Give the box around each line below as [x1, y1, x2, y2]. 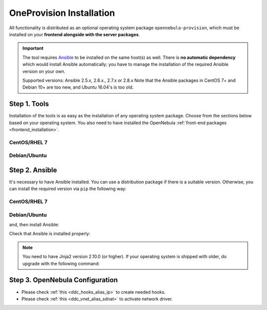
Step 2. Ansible [9, 166, 57, 174]
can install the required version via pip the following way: [9, 186, 127, 192]
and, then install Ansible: [9, 222, 59, 228]
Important [22, 45, 44, 52]
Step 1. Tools [9, 100, 49, 108]
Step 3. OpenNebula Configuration [9, 276, 118, 284]
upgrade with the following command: [22, 260, 100, 266]
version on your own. [22, 68, 66, 74]
